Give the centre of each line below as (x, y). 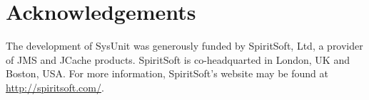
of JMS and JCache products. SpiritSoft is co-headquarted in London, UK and (178, 59)
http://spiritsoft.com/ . (55, 87)
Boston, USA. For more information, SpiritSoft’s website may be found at (167, 73)
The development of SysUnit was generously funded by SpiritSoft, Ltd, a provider (184, 46)
